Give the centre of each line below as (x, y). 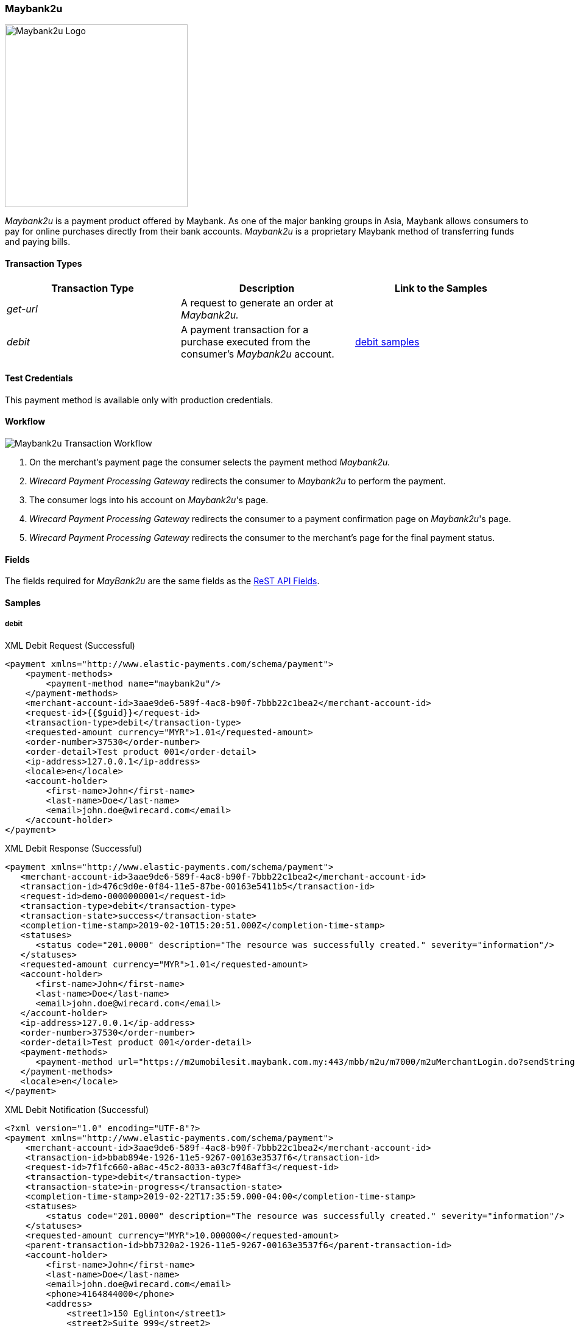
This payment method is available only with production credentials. (139, 400)
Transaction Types (44, 263)
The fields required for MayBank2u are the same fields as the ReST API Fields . (162, 581)
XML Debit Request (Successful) (70, 645)
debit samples (387, 341)
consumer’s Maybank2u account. (257, 354)
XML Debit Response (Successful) (74, 848)
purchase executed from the (245, 341)
